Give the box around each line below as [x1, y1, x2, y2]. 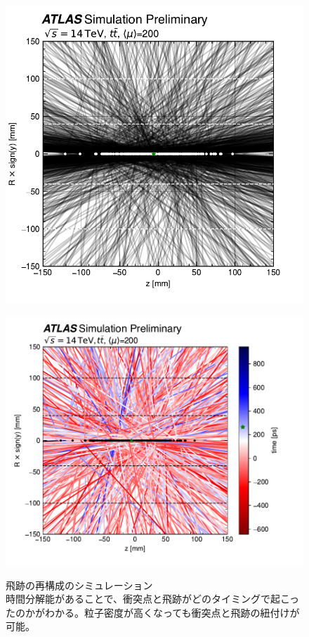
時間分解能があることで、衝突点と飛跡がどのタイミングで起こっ [6, 591, 300, 606]
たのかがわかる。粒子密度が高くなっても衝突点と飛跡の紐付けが [6, 605, 300, 619]
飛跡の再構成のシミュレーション [6, 577, 153, 592]
